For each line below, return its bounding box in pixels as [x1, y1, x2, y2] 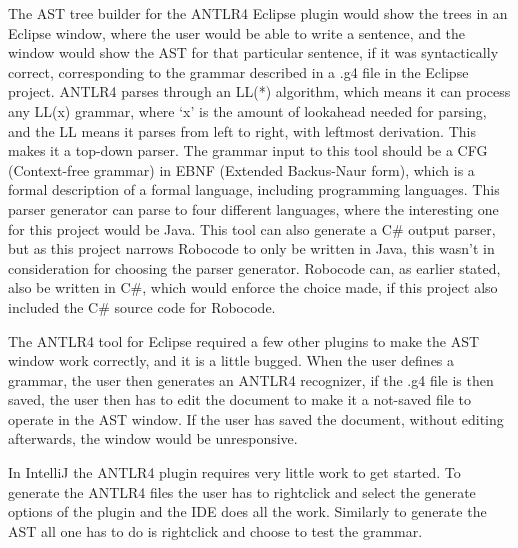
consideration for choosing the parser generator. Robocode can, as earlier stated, [8, 257, 501, 278]
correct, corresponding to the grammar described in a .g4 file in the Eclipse [8, 61, 469, 82]
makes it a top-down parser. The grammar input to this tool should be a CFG [8, 140, 488, 161]
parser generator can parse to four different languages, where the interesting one [8, 198, 499, 219]
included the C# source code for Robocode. [8, 296, 276, 317]
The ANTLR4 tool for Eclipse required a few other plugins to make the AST [8, 330, 480, 351]
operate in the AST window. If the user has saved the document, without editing [8, 408, 504, 429]
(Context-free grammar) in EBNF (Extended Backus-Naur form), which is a [8, 159, 475, 180]
